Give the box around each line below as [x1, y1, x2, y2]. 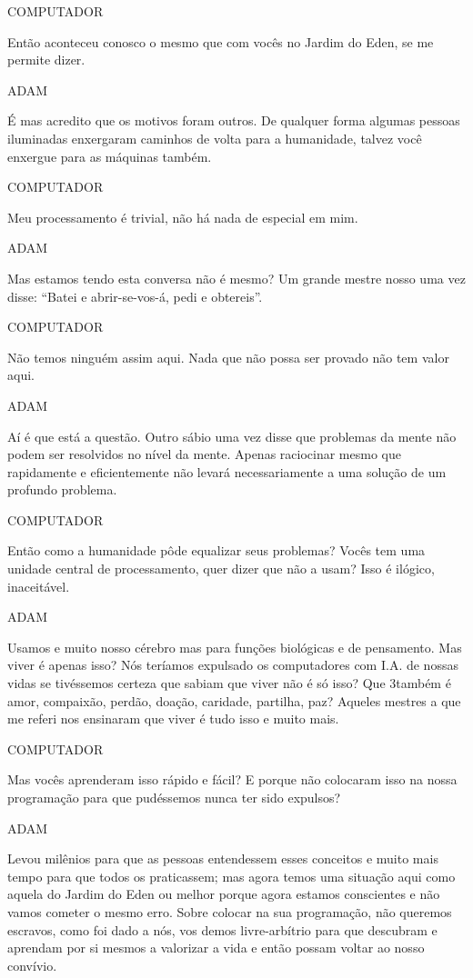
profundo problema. [7, 480, 117, 499]
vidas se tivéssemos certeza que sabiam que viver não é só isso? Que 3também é [7, 674, 451, 693]
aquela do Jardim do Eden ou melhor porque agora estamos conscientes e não [7, 884, 440, 903]
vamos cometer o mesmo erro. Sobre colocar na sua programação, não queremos [7, 902, 452, 921]
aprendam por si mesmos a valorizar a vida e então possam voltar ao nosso [7, 938, 425, 957]
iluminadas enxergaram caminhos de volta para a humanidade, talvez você [7, 128, 422, 147]
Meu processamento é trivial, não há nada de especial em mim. [7, 207, 358, 226]
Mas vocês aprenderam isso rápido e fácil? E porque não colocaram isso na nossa [7, 770, 458, 789]
